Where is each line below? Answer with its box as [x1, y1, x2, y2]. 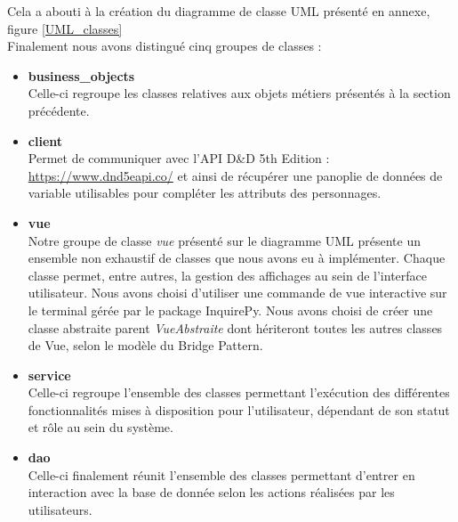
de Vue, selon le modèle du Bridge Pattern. [28, 336, 263, 355]
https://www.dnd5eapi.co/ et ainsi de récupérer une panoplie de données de [28, 166, 443, 184]
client [28, 131, 63, 150]
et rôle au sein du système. [28, 418, 173, 436]
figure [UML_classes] [7, 19, 123, 37]
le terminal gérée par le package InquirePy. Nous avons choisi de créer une [28, 300, 433, 319]
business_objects [28, 66, 135, 85]
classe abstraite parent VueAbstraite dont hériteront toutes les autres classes [28, 318, 443, 337]
